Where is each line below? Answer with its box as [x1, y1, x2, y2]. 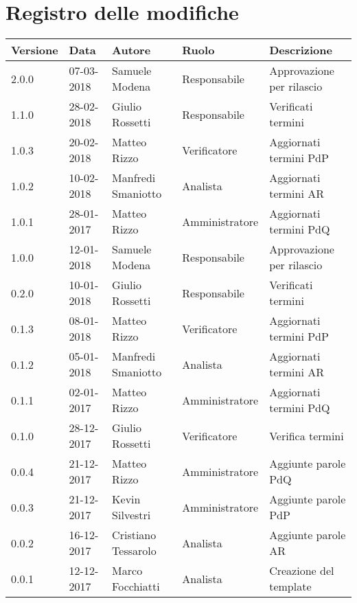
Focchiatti [112, 578, 160, 595]
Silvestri [112, 507, 151, 523]
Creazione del [269, 562, 334, 579]
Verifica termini [269, 427, 344, 444]
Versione [11, 42, 58, 58]
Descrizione [269, 42, 332, 58]
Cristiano [112, 527, 157, 543]
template [269, 578, 312, 595]
